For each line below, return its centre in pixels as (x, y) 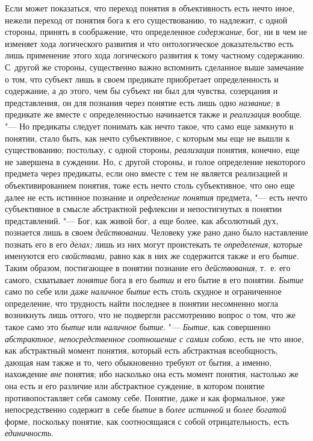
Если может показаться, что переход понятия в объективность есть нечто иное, (150, 8)
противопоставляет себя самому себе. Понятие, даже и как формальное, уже (145, 397)
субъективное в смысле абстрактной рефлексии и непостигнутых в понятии (144, 209)
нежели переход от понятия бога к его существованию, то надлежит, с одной (146, 20)
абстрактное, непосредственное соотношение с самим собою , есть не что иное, (154, 338)
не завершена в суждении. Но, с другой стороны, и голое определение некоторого (155, 161)
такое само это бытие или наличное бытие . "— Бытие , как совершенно (138, 327)
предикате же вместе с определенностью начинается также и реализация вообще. (153, 114)
